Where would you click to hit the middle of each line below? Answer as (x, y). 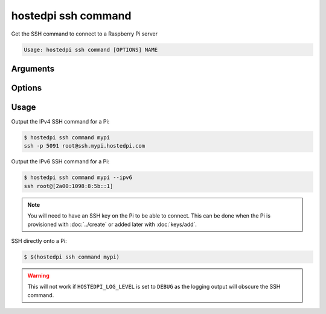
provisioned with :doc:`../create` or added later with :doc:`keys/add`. (112, 224)
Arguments (33, 68)
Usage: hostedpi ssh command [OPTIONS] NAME (91, 49)
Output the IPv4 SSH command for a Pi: (60, 122)
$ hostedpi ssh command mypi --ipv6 (78, 177)
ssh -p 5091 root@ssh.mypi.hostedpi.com (84, 146)
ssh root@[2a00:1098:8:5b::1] (69, 186)
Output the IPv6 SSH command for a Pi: (60, 162)
